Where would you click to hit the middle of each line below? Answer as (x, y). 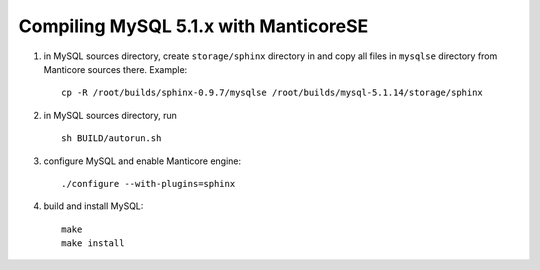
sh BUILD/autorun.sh (111, 138)
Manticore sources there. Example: (115, 69)
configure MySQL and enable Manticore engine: (142, 161)
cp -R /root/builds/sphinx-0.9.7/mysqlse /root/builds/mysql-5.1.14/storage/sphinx (272, 93)
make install (93, 243)
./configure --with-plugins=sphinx (148, 183)
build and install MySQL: (93, 206)
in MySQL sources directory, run (110, 115)
